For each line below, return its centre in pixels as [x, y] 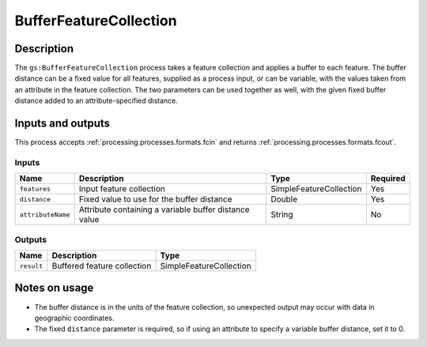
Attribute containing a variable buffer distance [164, 209]
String [282, 215]
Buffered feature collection [102, 266]
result [31, 266]
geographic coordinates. [74, 318]
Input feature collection [122, 189]
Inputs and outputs [62, 124]
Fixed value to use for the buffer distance [155, 199]
